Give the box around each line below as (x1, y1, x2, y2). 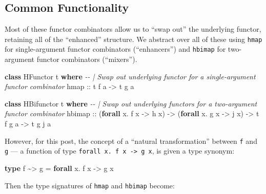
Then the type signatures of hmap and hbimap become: (5, 180, 175, 190)
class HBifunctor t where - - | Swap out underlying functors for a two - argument (5, 98, 257, 109)
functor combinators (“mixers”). (36, 54, 137, 64)
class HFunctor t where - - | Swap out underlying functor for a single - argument (5, 71, 256, 81)
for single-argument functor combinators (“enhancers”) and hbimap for (5, 44, 226, 54)
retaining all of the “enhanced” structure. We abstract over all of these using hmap (5, 33, 262, 44)
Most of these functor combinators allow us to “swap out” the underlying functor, (5, 24, 261, 34)
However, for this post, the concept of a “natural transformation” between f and (5, 135, 257, 146)
